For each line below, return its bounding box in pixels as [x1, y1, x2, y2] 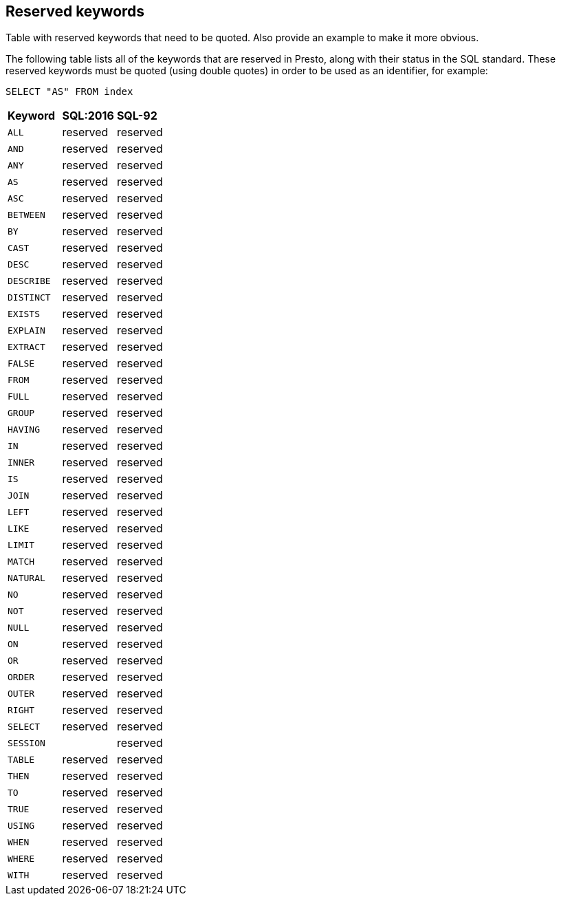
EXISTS [8, 308, 40, 319]
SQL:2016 [62, 109, 114, 123]
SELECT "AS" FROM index [5, 86, 133, 98]
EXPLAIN [8, 325, 45, 336]
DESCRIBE [8, 275, 51, 286]
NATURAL [8, 572, 45, 583]
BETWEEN [8, 209, 45, 220]
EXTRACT [8, 341, 45, 352]
